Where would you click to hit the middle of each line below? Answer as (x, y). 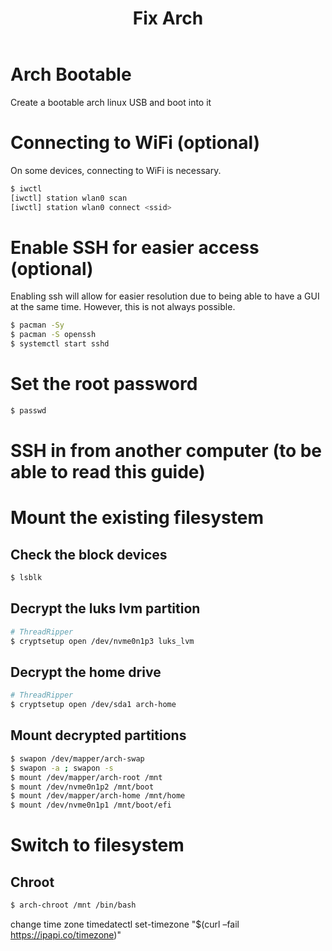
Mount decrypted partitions (98, 735)
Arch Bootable (71, 74)
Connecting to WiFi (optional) (135, 143)
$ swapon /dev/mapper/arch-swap (77, 758)
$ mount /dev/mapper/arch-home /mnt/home (98, 796)
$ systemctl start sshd (60, 344)
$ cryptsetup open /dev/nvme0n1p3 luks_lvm (102, 641)
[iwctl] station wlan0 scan (69, 198)
